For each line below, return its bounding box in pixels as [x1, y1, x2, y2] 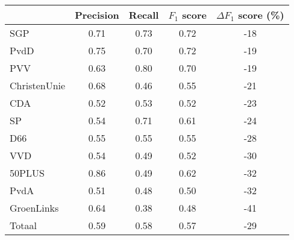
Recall [128, 8, 159, 22]
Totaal [10, 218, 37, 232]
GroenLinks [10, 201, 59, 215]
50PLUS [10, 166, 45, 180]
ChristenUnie [10, 78, 66, 92]
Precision [75, 8, 119, 22]
